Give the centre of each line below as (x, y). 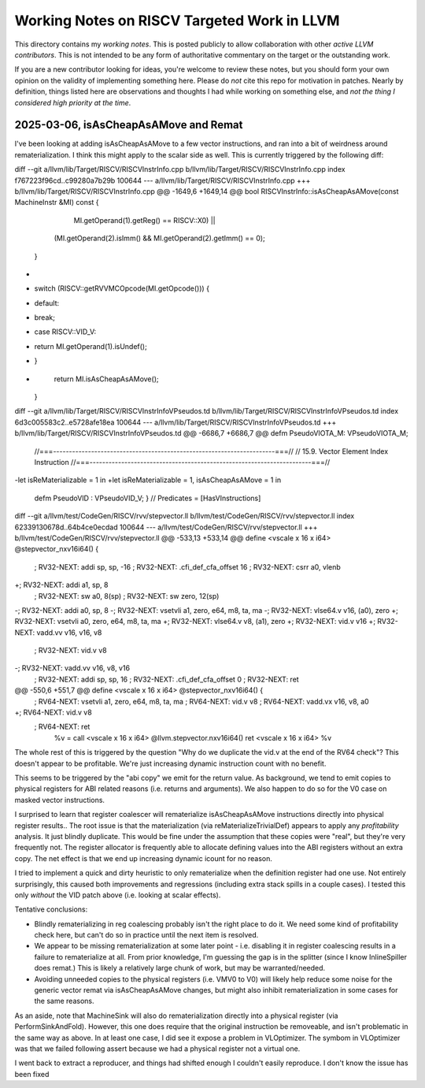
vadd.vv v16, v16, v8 (69, 632)
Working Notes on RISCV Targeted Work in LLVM (177, 20)
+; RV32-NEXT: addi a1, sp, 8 (61, 585)
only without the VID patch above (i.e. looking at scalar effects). (118, 895)
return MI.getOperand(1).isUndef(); (91, 346)
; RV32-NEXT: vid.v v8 (70, 651)
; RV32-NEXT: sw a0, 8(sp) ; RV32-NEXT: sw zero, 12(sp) (127, 596)
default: (47, 303)
